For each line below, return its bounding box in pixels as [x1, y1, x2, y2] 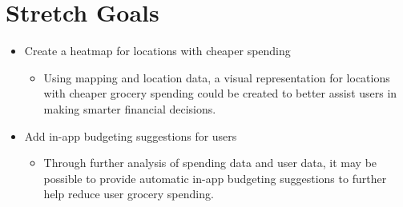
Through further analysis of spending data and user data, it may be [43, 154, 377, 171]
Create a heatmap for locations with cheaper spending [24, 42, 291, 59]
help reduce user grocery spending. [43, 185, 214, 202]
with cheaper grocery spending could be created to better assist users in [43, 85, 397, 102]
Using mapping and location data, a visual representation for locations [43, 69, 390, 86]
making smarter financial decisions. [43, 100, 216, 117]
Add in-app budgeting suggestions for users [24, 127, 237, 144]
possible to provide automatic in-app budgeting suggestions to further [43, 169, 387, 186]
